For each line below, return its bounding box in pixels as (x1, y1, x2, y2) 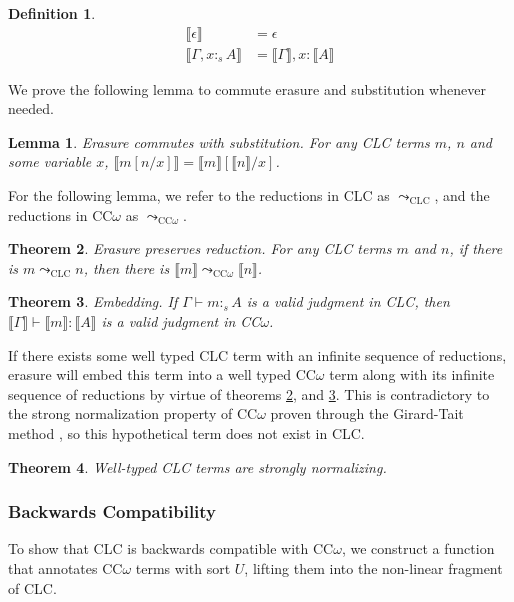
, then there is (83, 257, 170, 278)
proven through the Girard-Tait (270, 403, 464, 424)
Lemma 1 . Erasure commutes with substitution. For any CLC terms (8, 131, 430, 152)
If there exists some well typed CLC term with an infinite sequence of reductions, (8, 344, 507, 365)
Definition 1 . (8, 3, 96, 23)
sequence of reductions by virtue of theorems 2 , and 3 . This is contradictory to (8, 383, 490, 404)
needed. (8, 98, 54, 119)
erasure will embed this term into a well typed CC (8, 364, 316, 385)
